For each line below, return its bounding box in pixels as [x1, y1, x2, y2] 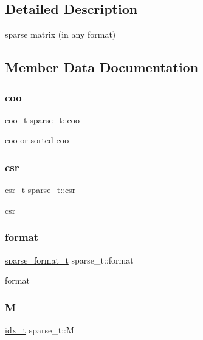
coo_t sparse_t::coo [5, 113, 80, 126]
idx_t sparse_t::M [5, 324, 74, 336]
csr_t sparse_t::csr [5, 183, 76, 196]
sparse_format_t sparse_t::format [5, 253, 134, 266]
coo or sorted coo [5, 134, 69, 146]
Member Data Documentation [5, 58, 199, 76]
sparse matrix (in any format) [5, 28, 116, 41]
